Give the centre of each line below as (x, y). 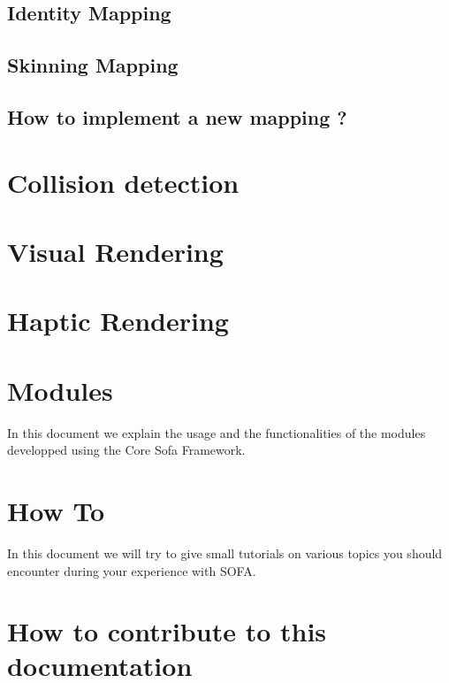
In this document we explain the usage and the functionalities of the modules (217, 432)
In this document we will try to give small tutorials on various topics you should (225, 553)
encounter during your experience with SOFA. (132, 570)
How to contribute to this (167, 631)
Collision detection (123, 182)
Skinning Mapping (93, 65)
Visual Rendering (115, 251)
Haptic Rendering (118, 321)
